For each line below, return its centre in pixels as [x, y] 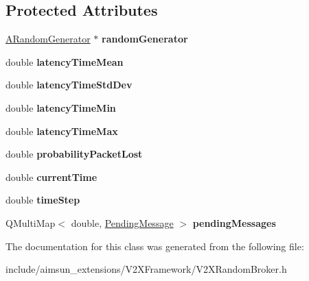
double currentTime [51, 176]
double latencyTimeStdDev [69, 85]
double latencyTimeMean [65, 61]
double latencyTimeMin [61, 107]
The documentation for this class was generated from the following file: [155, 246]
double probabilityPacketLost [74, 154]
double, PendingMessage [122, 222]
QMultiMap [31, 222]
